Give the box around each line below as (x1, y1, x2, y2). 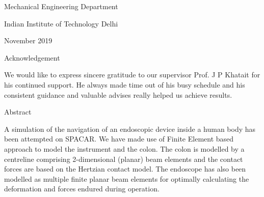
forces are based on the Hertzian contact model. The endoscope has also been (4, 163, 246, 174)
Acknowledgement (4, 52, 60, 63)
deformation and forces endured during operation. (4, 183, 160, 194)
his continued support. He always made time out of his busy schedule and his (4, 79, 245, 90)
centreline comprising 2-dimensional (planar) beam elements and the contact (4, 153, 243, 164)
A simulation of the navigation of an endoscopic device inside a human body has (4, 123, 256, 134)
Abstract (4, 106, 32, 117)
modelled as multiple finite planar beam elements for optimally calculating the (4, 173, 249, 184)
